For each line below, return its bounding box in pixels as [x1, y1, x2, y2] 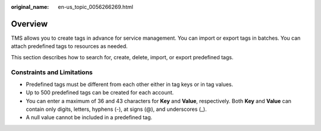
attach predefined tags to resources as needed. [11, 43, 128, 50]
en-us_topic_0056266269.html [58, 4, 134, 10]
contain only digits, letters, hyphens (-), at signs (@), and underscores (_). [26, 106, 207, 113]
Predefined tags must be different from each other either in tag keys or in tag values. [26, 81, 234, 88]
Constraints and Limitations [11, 68, 93, 76]
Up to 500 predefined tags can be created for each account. [26, 89, 174, 96]
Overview [11, 18, 48, 29]
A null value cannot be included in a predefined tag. [26, 114, 153, 121]
